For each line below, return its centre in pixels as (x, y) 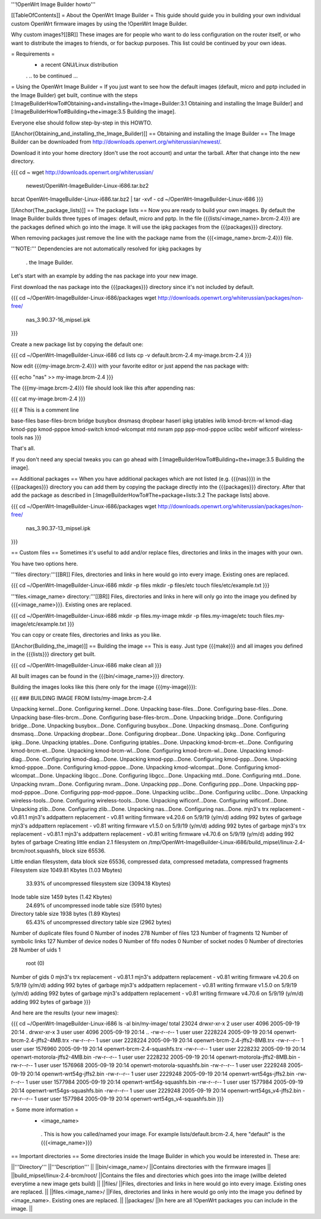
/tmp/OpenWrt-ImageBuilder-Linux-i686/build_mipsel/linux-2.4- (227, 842)
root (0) (35, 963)
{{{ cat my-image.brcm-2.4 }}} (48, 399)
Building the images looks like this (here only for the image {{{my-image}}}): (104, 687)
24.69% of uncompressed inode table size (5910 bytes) (94, 905)
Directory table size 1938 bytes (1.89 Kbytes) (66, 914)
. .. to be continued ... (52, 76)
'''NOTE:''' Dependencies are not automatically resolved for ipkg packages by (106, 249)
